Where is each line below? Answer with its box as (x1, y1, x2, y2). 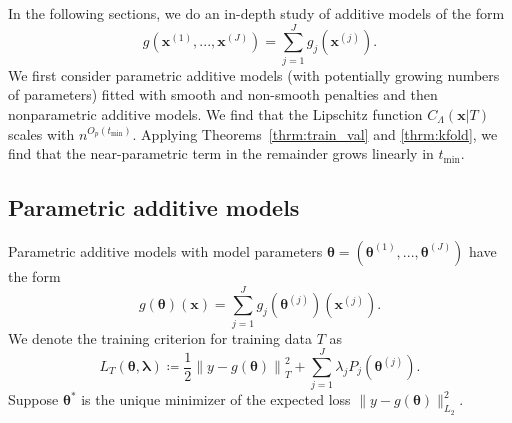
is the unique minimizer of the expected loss (81, 389, 351, 410)
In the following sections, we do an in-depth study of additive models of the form (8, 3, 505, 23)
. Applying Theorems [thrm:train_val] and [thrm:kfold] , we (132, 123, 498, 144)
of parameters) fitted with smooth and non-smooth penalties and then (8, 84, 438, 105)
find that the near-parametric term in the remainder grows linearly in (8, 143, 434, 164)
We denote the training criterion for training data (8, 327, 312, 348)
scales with (8, 123, 75, 144)
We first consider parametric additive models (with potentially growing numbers (8, 64, 500, 85)
